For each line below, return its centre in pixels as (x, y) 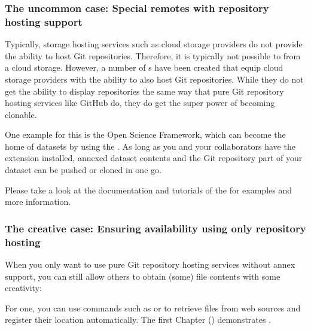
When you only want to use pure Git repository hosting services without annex (150, 264)
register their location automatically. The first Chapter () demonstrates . (138, 320)
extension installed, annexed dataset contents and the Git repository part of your (154, 158)
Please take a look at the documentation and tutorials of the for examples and (149, 190)
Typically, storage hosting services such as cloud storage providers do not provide (154, 44)
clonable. (21, 114)
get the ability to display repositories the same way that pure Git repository (144, 91)
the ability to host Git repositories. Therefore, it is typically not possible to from (153, 55)
